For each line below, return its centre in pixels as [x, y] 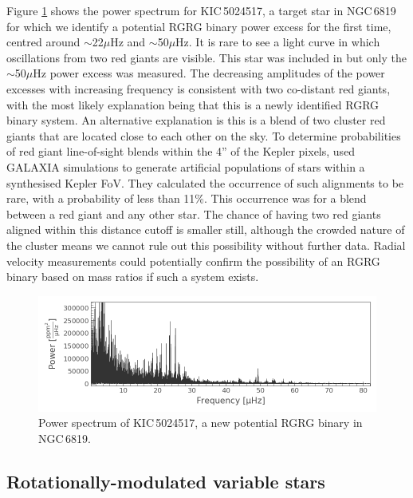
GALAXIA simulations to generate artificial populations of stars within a [186, 166]
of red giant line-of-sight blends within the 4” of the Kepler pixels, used [181, 151]
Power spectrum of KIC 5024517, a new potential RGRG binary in [201, 423]
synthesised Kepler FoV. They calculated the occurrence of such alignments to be [205, 182]
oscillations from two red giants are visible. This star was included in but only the [206, 57]
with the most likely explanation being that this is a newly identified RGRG [193, 104]
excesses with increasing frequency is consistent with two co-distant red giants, [199, 88]
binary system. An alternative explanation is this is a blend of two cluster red [196, 120]
